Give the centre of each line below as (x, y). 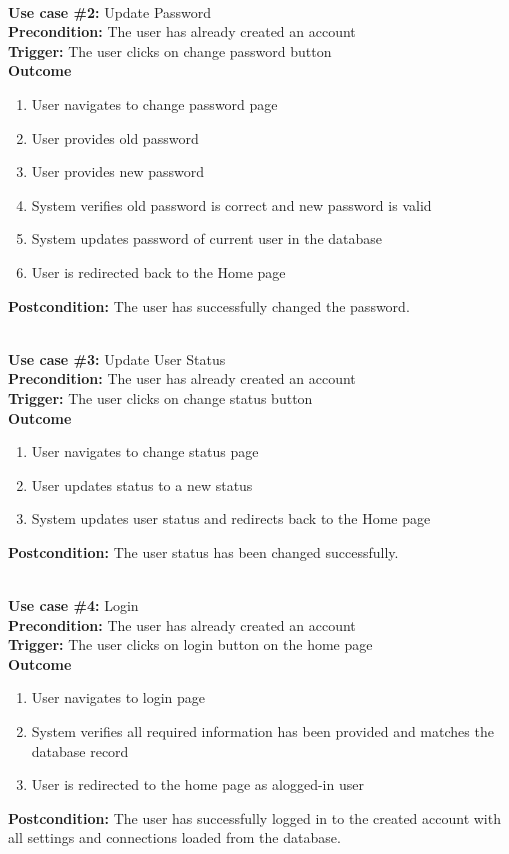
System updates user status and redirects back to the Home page (231, 518)
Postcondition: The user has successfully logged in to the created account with (254, 817)
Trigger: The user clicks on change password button (170, 50)
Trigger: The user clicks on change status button (160, 397)
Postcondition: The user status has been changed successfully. (203, 551)
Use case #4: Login (73, 605)
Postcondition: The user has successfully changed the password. (209, 305)
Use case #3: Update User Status (117, 358)
